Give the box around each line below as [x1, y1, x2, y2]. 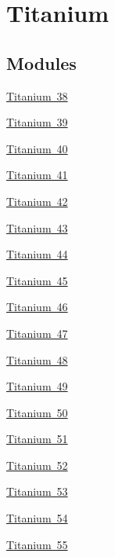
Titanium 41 [6, 167, 68, 183]
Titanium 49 [6, 378, 68, 394]
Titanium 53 [6, 483, 68, 500]
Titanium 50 [6, 404, 68, 420]
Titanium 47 [6, 324, 68, 341]
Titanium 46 [6, 299, 68, 315]
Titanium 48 [6, 351, 68, 368]
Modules [6, 50, 77, 75]
